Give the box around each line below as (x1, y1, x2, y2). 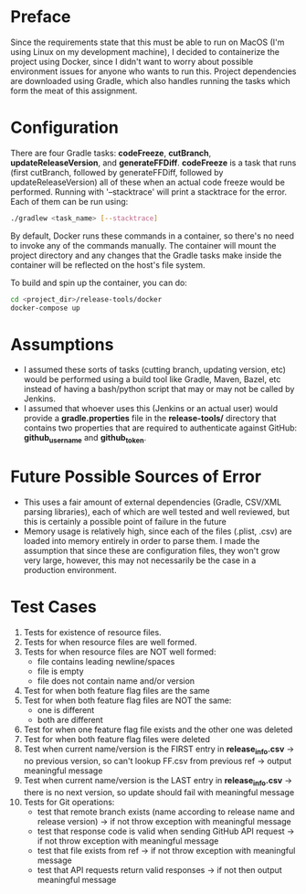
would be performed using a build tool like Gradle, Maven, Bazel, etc (23, 374, 281, 385)
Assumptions (10, 334, 114, 355)
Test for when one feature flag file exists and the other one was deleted (23, 724, 293, 735)
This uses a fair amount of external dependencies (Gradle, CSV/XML (23, 496, 282, 508)
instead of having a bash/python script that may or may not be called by (23, 384, 295, 395)
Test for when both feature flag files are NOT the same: (23, 695, 232, 706)
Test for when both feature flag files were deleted (23, 734, 211, 745)
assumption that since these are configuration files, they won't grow (23, 546, 280, 557)
